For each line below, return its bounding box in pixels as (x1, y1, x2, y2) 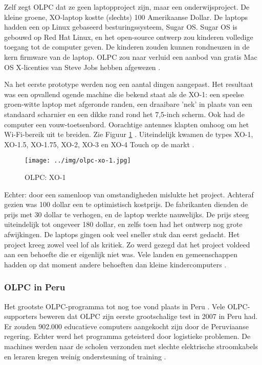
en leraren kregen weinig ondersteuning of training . (4, 351, 166, 361)
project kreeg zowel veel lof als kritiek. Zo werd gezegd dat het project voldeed (4, 239, 250, 249)
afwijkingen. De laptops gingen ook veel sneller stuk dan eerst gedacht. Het (4, 229, 240, 239)
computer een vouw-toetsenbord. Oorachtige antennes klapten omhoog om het (4, 119, 249, 129)
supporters (4, 311, 37, 322)
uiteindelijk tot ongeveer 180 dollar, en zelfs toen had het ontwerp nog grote (4, 219, 243, 230)
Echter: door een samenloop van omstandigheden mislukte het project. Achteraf (4, 189, 254, 199)
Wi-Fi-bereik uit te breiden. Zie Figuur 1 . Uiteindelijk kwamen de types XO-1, (4, 129, 253, 140)
